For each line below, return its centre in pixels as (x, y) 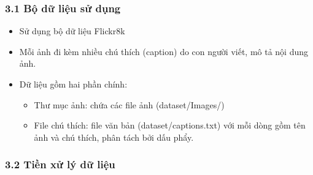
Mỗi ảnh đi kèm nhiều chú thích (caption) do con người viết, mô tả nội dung (164, 51)
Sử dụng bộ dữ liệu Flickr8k (72, 31)
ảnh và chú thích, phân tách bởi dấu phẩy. (114, 137)
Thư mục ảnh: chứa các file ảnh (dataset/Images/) (129, 104)
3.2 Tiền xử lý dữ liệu (60, 164)
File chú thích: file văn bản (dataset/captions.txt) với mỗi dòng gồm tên (170, 125)
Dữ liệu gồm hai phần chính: (73, 84)
